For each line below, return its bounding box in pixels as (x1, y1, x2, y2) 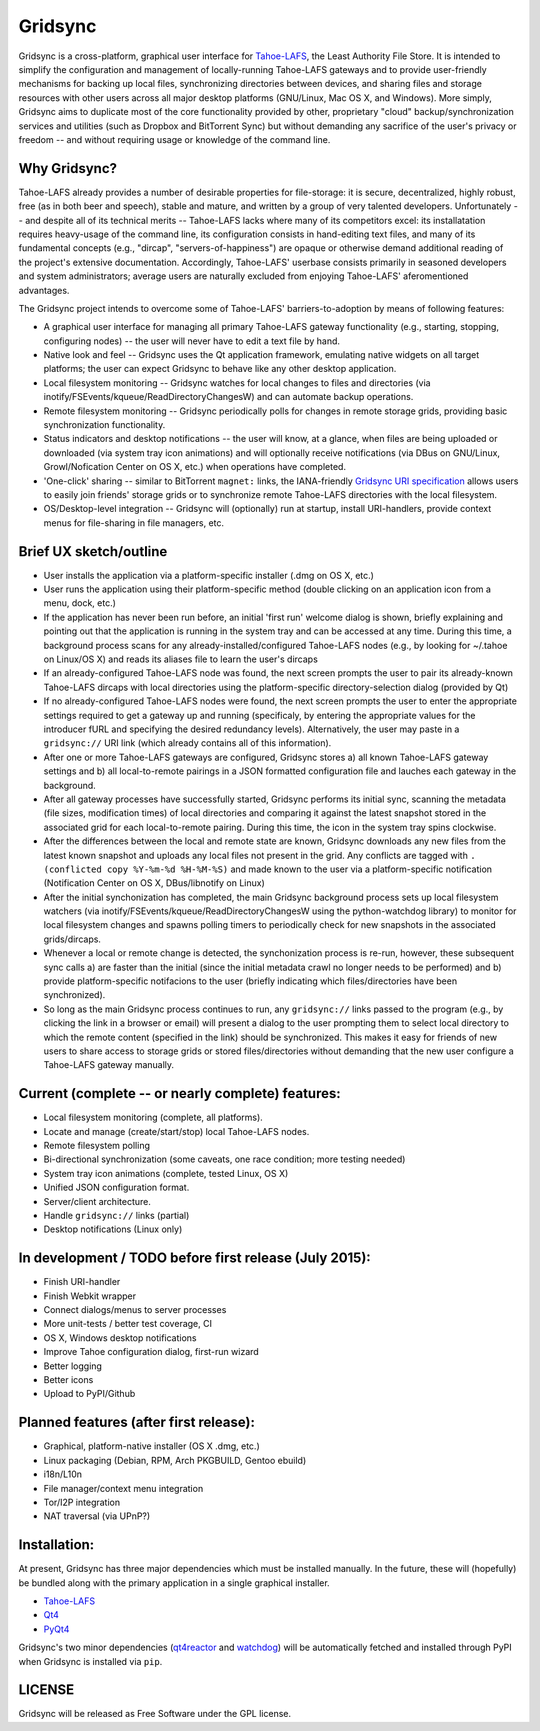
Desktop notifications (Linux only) (43, 1223, 183, 1235)
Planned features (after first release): (18, 1414, 255, 1431)
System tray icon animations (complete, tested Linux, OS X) (43, 1167, 289, 1179)
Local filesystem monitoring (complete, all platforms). (43, 1111, 264, 1124)
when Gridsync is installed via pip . (18, 1655, 163, 1667)
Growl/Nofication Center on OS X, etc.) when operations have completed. (43, 461, 347, 473)
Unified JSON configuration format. (43, 1181, 190, 1194)
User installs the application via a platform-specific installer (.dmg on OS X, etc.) (43, 569, 375, 581)
